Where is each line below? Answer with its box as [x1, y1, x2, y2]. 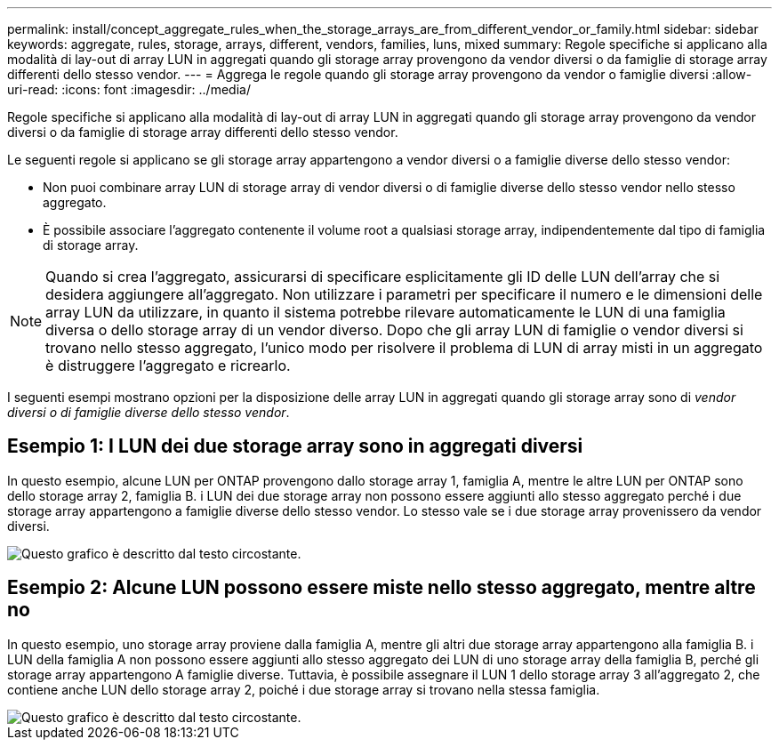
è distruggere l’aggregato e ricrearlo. [45, 357, 291, 374]
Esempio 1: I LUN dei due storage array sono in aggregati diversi [7, 435, 583, 458]
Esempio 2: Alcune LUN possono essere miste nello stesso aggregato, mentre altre [7, 576, 756, 599]
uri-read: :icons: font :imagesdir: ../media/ [7, 82, 251, 97]
